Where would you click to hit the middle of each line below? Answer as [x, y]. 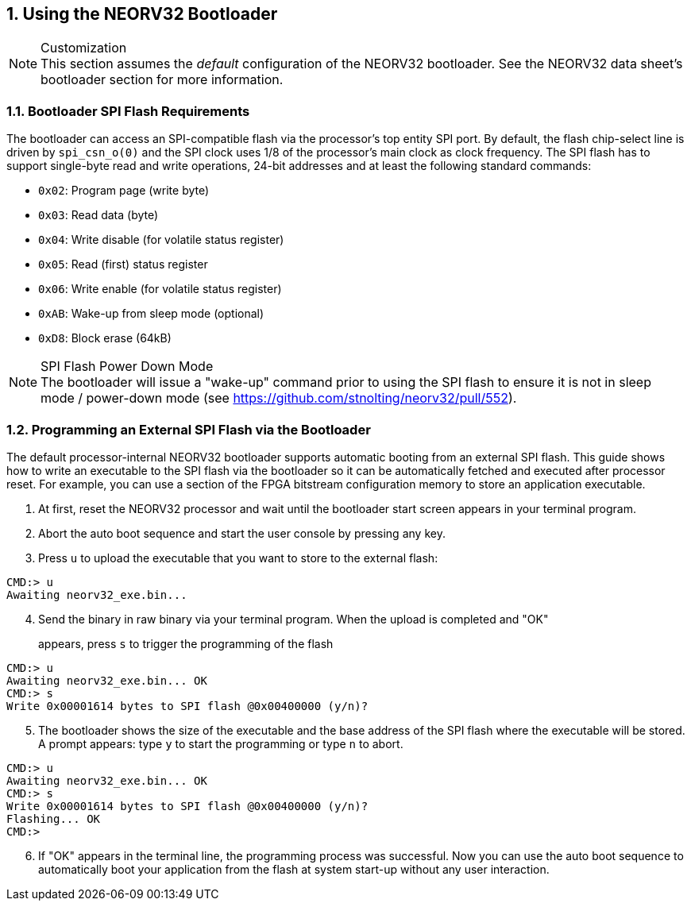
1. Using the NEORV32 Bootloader [142, 14]
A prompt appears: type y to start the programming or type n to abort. [221, 743]
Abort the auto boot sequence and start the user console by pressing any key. [242, 533]
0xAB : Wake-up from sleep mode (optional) [151, 314]
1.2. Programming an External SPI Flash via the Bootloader [189, 429]
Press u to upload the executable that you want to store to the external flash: [238, 558]
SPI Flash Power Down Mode [127, 367]
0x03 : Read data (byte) [98, 215]
